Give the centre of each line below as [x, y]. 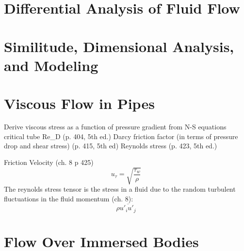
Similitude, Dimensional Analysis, [119, 46]
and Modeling [51, 65]
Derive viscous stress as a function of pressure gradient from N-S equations [115, 127]
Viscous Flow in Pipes [79, 103]
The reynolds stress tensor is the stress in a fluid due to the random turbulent [120, 188]
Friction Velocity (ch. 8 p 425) [49, 162]
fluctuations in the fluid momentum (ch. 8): [69, 198]
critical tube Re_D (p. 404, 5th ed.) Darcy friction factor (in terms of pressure [121, 136]
